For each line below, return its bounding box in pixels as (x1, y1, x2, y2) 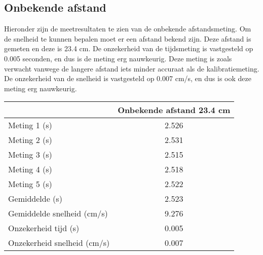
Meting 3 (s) (8, 149, 52, 161)
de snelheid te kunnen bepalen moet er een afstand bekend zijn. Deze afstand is (4, 33, 251, 44)
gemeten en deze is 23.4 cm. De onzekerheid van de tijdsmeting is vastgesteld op (4, 43, 253, 54)
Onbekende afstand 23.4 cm (118, 104, 231, 116)
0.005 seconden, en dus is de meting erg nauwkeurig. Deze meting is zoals (4, 53, 232, 63)
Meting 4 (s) (8, 163, 52, 175)
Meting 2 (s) (8, 134, 52, 146)
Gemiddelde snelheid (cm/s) (8, 207, 108, 220)
